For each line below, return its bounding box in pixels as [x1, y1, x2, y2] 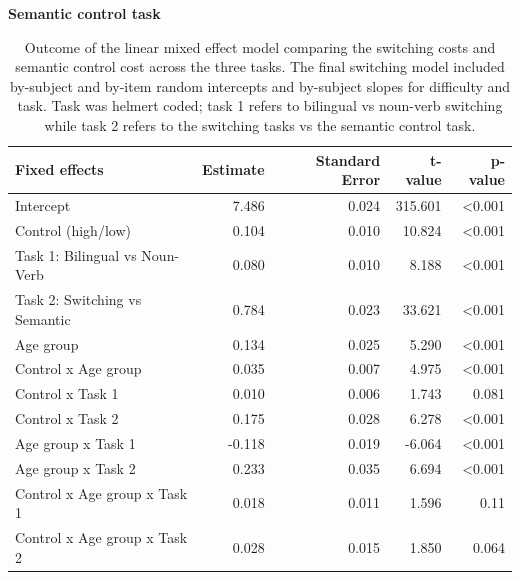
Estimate [202, 159, 265, 180]
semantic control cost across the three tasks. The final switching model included [15, 56, 505, 77]
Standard [315, 149, 381, 170]
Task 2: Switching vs [15, 289, 142, 310]
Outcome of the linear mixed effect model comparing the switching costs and [24, 36, 496, 57]
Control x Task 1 [15, 383, 119, 404]
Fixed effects [15, 159, 104, 180]
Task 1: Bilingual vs [15, 244, 137, 265]
